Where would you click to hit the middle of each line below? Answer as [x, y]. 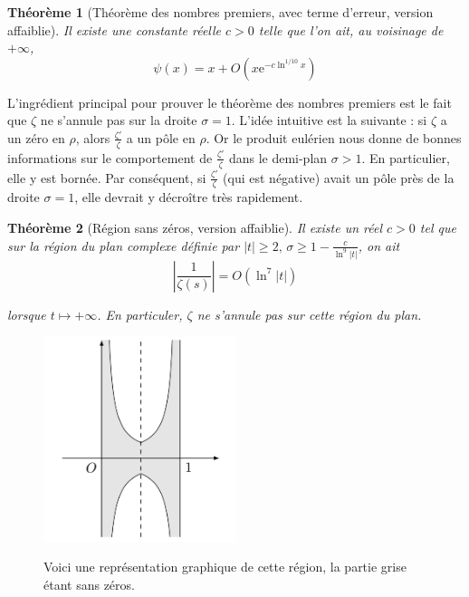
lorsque [27, 314]
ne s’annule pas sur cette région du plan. [309, 314]
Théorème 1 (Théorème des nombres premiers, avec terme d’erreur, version [220, 12]
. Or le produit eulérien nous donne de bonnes [334, 137]
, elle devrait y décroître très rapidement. [189, 197]
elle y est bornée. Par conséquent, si [107, 177]
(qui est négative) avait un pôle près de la [339, 177]
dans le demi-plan [278, 157]
